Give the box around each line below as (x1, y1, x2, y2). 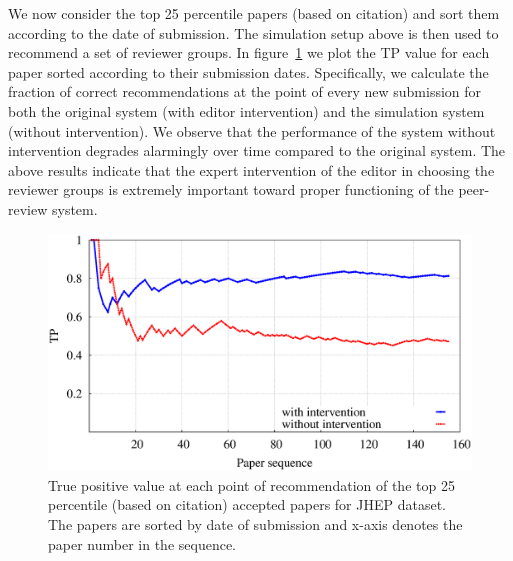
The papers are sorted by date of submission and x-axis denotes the (48, 513, 463, 534)
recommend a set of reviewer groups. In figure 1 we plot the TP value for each (8, 42, 490, 63)
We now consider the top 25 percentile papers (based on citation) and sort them (8, 3, 500, 23)
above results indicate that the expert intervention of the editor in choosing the (8, 159, 495, 180)
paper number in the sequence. (48, 533, 236, 554)
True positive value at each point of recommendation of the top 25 (48, 474, 455, 495)
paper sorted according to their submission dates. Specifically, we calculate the (8, 61, 489, 82)
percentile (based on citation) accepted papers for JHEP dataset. (48, 494, 446, 515)
